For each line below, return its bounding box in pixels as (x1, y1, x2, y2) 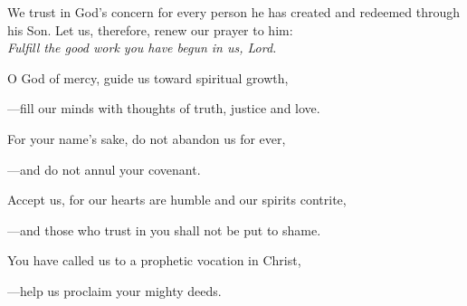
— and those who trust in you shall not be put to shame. (7, 220, 321, 239)
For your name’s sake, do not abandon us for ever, (7, 129, 286, 148)
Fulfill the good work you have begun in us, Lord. (7, 38, 277, 57)
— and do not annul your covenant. (7, 159, 201, 178)
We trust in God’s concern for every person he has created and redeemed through (7, 3, 461, 21)
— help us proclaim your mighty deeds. (7, 281, 222, 300)
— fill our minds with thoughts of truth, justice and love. (7, 99, 320, 118)
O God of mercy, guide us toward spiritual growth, (7, 68, 289, 87)
